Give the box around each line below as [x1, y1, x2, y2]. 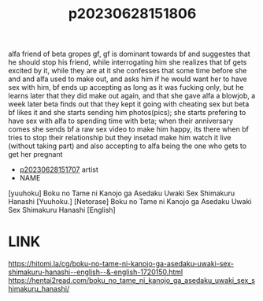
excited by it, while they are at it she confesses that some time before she [8, 66, 247, 76]
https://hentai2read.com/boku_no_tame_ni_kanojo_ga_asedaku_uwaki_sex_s [8, 276, 256, 285]
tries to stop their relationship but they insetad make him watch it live [8, 133, 232, 143]
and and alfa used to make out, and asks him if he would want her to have [8, 74, 247, 84]
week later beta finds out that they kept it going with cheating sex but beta [8, 99, 250, 109]
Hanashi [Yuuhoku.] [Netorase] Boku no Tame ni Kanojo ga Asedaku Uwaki [8, 197, 252, 206]
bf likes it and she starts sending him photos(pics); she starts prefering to [8, 108, 246, 117]
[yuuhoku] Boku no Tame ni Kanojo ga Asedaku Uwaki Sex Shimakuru [8, 188, 235, 198]
